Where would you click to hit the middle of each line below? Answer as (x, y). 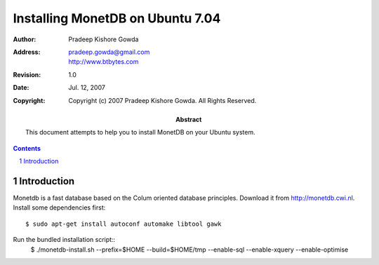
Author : (25, 39)
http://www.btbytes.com (104, 62)
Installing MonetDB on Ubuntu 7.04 (117, 18)
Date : (21, 88)
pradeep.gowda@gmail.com (109, 52)
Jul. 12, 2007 (87, 88)
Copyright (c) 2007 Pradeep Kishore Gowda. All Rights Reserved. (162, 100)
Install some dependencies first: (59, 208)
